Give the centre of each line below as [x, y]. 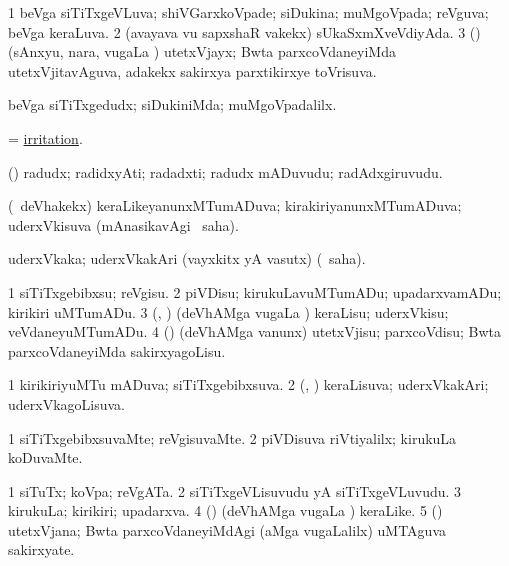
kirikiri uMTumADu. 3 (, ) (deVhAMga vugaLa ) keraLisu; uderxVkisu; [228, 311]
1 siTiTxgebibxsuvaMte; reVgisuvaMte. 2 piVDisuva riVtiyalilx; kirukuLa [232, 437]
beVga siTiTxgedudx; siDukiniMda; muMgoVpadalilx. [172, 104]
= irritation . [45, 137]
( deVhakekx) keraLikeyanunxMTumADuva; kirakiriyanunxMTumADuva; [235, 205]
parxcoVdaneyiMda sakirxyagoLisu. [117, 350]
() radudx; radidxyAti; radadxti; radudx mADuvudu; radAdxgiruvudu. [225, 171]
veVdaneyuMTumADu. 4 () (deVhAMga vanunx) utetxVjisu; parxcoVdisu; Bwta [254, 331]
